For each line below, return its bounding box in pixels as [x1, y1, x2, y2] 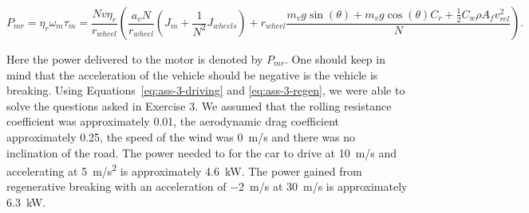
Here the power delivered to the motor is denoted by [6, 51, 263, 67]
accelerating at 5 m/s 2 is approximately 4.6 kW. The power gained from [6, 161, 362, 179]
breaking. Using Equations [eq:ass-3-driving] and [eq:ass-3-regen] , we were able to [6, 82, 405, 99]
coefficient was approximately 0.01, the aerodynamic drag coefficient [6, 113, 340, 130]
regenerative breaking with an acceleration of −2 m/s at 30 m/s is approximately [6, 178, 408, 195]
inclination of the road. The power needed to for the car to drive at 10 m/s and [6, 144, 397, 161]
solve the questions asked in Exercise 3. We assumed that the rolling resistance [6, 97, 392, 114]
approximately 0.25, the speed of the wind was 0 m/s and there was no [6, 128, 356, 145]
